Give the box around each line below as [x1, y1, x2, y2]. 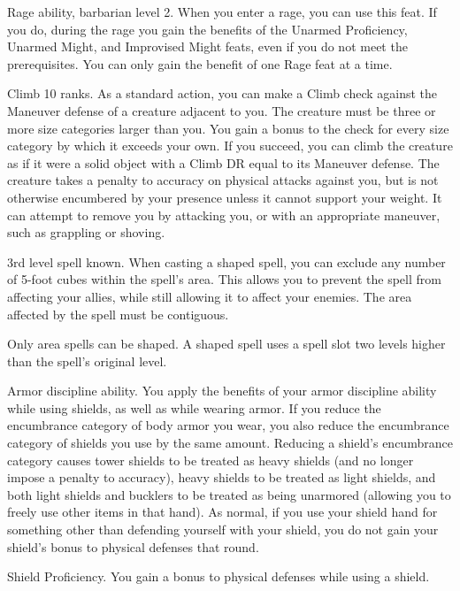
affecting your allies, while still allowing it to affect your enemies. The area [7, 287, 412, 305]
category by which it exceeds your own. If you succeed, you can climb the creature [7, 136, 453, 155]
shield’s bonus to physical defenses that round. [7, 537, 259, 556]
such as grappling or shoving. [7, 223, 165, 242]
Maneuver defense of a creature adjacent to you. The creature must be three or [7, 101, 436, 119]
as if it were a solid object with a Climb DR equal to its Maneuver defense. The [7, 153, 440, 172]
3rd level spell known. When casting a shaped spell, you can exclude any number [7, 252, 446, 271]
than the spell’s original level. [7, 351, 167, 370]
